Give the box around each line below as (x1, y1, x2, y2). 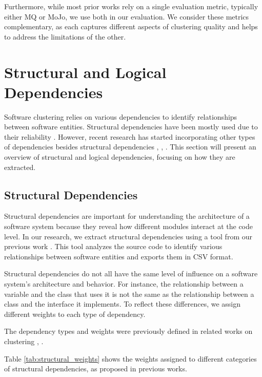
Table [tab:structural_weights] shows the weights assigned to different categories (4, 353, 257, 364)
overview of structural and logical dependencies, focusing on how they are (4, 152, 235, 162)
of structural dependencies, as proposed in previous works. (4, 363, 187, 374)
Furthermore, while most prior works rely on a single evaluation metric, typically (4, 1, 258, 11)
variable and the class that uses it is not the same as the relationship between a (4, 288, 254, 299)
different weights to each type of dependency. (4, 308, 146, 319)
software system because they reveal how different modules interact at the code (4, 221, 253, 232)
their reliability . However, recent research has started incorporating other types (4, 131, 255, 142)
